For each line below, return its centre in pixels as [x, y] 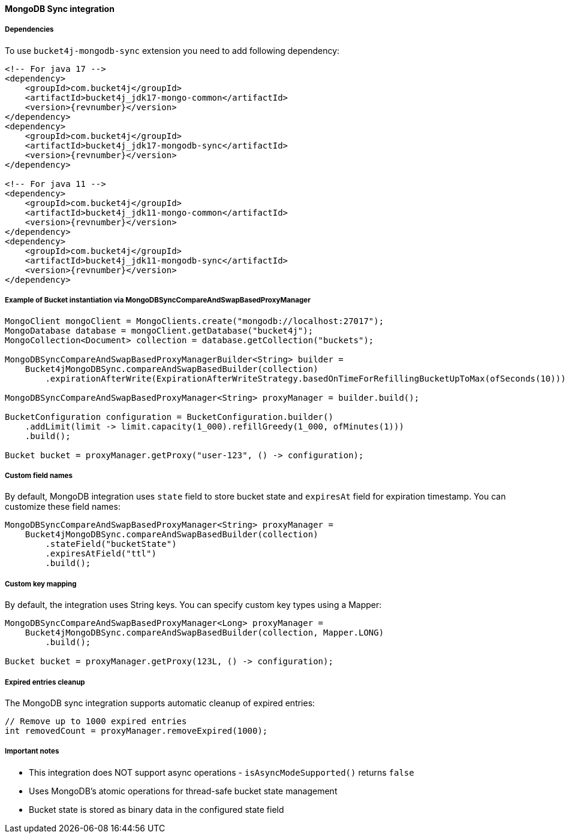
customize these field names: [63, 507]
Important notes [32, 751]
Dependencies [29, 30]
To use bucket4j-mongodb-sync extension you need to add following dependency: [172, 50]
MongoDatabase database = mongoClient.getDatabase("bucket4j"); [159, 330]
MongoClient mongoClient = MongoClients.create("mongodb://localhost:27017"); [195, 321]
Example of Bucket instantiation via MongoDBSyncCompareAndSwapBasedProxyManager [158, 300]
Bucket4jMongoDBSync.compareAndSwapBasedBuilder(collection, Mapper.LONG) [204, 633]
